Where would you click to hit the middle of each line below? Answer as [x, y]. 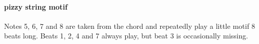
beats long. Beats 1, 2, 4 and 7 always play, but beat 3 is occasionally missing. [126, 36]
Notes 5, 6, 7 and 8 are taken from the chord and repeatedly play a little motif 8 [130, 26]
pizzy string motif [36, 6]
